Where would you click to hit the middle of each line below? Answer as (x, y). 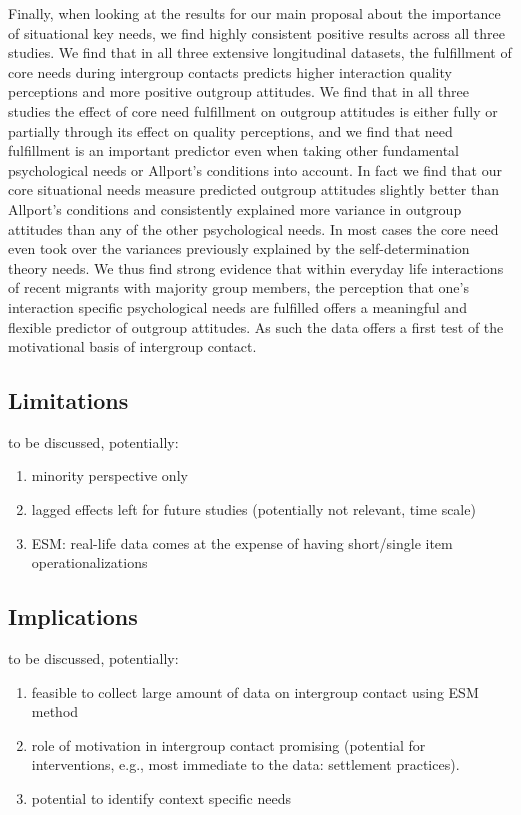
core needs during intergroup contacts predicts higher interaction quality (230, 71)
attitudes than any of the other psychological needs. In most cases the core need (253, 228)
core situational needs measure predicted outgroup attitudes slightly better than (253, 189)
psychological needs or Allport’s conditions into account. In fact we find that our (255, 169)
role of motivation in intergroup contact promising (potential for (228, 744)
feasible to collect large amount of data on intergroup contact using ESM (255, 691)
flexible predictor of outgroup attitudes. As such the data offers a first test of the (256, 326)
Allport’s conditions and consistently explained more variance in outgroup (235, 208)
